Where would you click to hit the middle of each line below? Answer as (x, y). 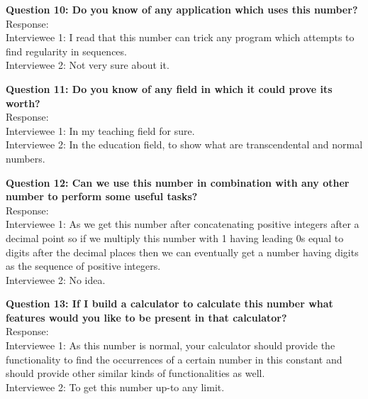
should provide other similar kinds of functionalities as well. (135, 373)
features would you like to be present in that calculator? (146, 317)
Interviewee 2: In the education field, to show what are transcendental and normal (184, 144)
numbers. (26, 158)
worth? (23, 103)
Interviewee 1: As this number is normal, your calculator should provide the (171, 345)
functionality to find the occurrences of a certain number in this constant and (174, 359)
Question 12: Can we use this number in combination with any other (178, 182)
